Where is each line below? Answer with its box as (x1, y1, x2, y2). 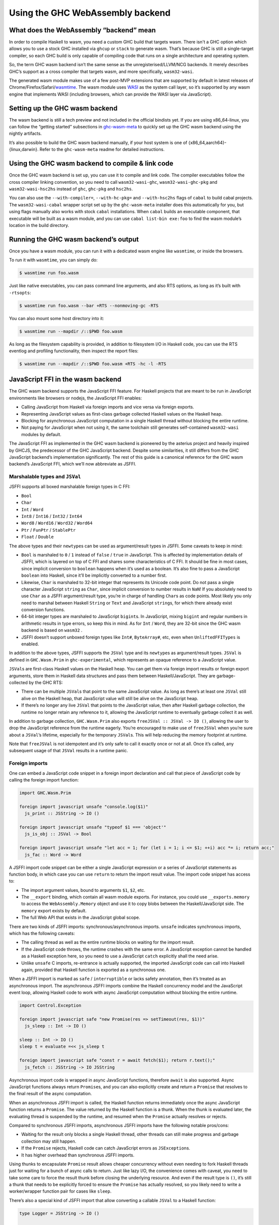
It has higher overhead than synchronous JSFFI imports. (21, 1152, 134, 1158)
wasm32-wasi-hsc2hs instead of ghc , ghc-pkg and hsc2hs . (9, 186, 133, 192)
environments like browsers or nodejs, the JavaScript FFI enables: (9, 395, 142, 401)
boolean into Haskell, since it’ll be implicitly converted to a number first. (21, 572, 167, 578)
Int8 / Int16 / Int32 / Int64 (21, 513, 83, 519)
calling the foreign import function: (9, 777, 79, 783)
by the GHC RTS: (28, 679, 63, 686)
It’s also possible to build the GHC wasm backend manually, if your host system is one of (9, 140, 188, 146)
